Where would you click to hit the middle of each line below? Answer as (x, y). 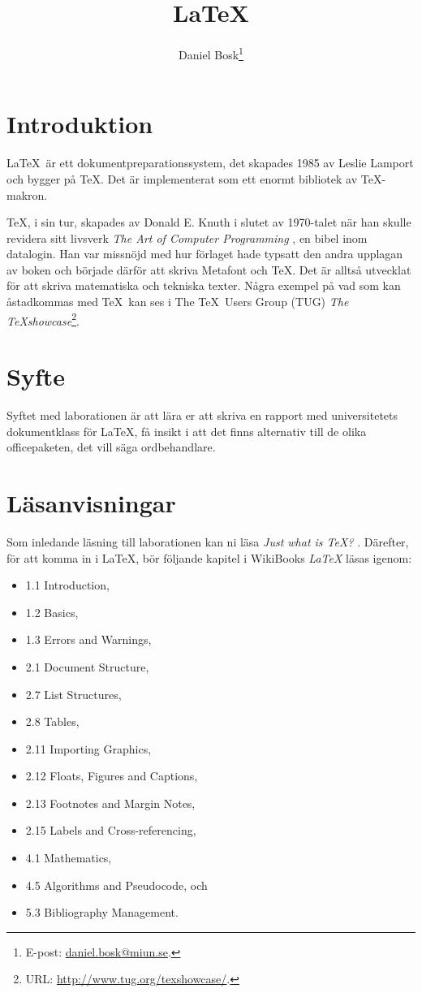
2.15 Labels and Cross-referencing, (111, 830)
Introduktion (80, 124)
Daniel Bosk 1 (211, 53)
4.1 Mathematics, (69, 858)
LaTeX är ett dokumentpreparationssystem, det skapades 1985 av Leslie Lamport (210, 163)
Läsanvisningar (91, 503)
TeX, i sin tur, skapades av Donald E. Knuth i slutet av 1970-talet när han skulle (209, 222)
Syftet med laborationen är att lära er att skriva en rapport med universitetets (202, 415)
